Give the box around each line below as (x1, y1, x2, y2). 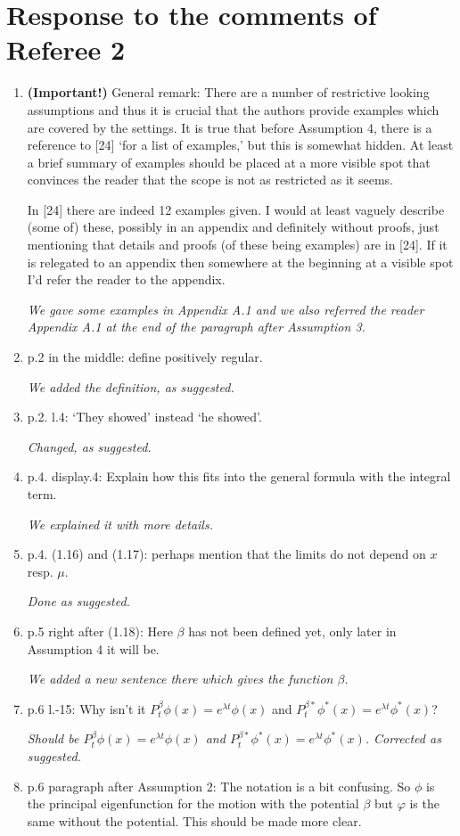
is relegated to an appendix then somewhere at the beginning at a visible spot (27, 252, 454, 271)
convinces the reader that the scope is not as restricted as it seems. (27, 170, 393, 189)
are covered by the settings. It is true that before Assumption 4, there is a (27, 118, 432, 136)
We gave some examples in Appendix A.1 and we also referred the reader (27, 299, 424, 318)
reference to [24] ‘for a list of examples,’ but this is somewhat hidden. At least (27, 135, 454, 154)
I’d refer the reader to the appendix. (27, 270, 226, 289)
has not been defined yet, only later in (188, 621, 397, 640)
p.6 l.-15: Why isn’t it (27, 699, 146, 717)
